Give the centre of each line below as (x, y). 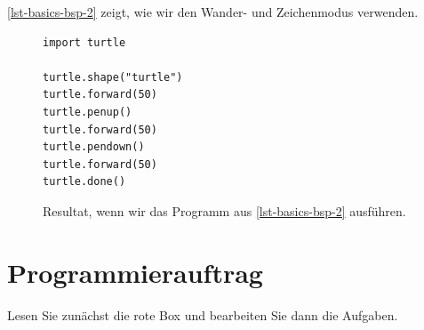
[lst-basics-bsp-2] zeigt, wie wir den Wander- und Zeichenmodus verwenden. (213, 12)
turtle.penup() (88, 112)
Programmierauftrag (135, 272)
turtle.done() (84, 182)
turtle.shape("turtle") (113, 77)
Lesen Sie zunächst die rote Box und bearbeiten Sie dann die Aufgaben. (203, 314)
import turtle (84, 42)
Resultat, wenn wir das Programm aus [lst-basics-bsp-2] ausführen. (224, 210)
